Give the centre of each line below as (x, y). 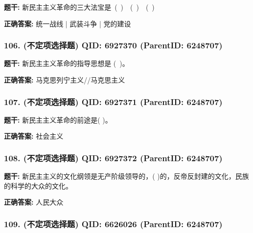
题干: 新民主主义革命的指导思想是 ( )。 (67, 63)
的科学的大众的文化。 (38, 185)
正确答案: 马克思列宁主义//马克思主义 (65, 80)
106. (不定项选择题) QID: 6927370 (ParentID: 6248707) (113, 45)
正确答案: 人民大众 (34, 202)
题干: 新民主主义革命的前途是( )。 (58, 119)
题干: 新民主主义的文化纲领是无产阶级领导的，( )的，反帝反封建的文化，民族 (126, 176)
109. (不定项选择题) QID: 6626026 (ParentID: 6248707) (113, 223)
